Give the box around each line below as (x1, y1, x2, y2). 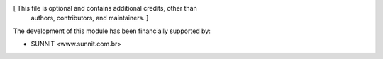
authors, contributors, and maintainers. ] (30, 14, 149, 22)
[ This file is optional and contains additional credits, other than (13, 4, 198, 12)
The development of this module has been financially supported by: (13, 27, 211, 35)
